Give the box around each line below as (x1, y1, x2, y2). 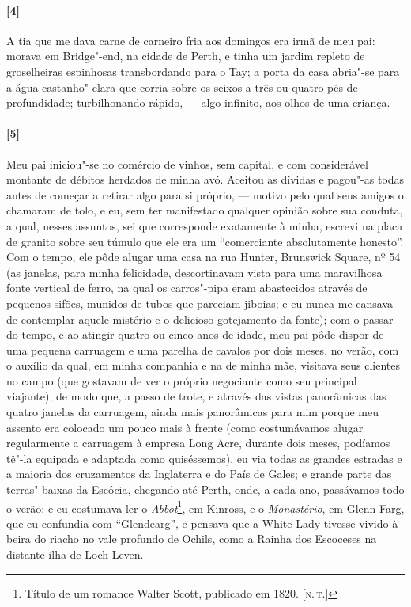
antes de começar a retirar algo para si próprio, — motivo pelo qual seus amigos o (6, 186, 404, 203)
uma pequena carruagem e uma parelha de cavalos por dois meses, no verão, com (6, 341, 399, 358)
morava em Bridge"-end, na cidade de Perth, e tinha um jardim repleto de (6, 47, 365, 64)
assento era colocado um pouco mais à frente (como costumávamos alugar (6, 419, 364, 435)
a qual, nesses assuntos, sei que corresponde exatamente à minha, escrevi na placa (6, 217, 403, 233)
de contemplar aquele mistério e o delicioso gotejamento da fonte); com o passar (6, 310, 394, 327)
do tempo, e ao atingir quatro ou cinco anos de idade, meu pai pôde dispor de (6, 326, 384, 343)
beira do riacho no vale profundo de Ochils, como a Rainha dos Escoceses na (6, 530, 377, 547)
